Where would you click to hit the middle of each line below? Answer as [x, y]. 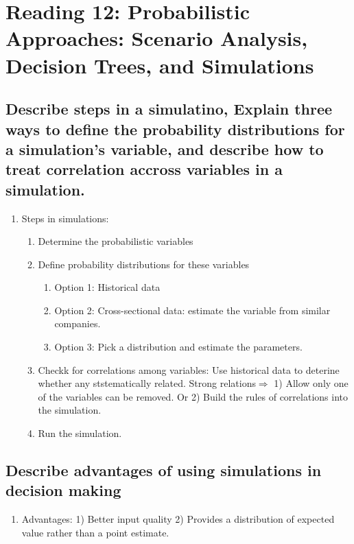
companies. [78, 323]
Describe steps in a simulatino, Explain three [169, 109]
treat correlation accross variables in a [144, 169]
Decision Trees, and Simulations [160, 65]
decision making [63, 490]
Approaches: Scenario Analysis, [157, 38]
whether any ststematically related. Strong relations [147, 383]
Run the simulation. [80, 433]
